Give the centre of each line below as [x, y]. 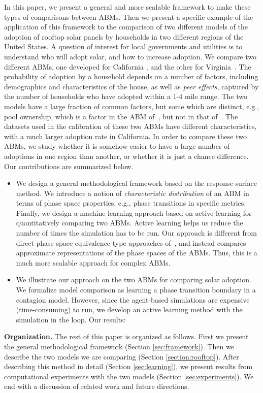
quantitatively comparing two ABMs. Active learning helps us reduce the [129, 223]
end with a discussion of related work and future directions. [97, 386]
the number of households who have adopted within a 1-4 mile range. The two [126, 96]
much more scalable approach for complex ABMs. [93, 262]
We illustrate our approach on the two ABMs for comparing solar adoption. [134, 280]
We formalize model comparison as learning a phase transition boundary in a [136, 290]
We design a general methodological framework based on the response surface [137, 183]
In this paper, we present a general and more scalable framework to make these [127, 7]
